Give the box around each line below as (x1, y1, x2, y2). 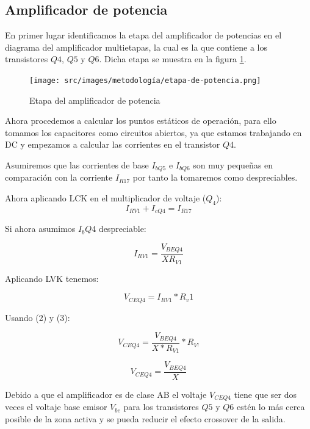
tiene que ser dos (234, 388, 297, 400)
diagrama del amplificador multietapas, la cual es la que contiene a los (5, 40, 268, 53)
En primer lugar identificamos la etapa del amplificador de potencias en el (5, 29, 282, 41)
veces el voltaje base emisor (5, 400, 107, 413)
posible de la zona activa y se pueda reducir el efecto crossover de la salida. (5, 412, 286, 425)
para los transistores (123, 400, 199, 413)
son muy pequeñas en (193, 159, 273, 171)
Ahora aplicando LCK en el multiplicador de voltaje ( (5, 192, 206, 204)
